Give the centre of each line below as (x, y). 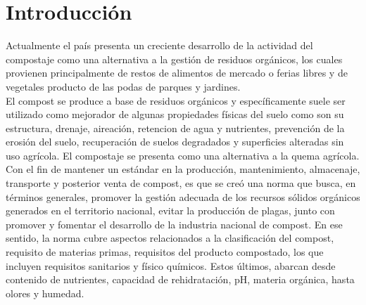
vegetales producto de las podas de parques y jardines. (123, 86)
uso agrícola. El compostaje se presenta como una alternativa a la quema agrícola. (183, 155)
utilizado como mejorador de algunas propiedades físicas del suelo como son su (175, 114)
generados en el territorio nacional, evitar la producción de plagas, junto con (170, 210)
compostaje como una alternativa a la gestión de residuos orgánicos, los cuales (174, 59)
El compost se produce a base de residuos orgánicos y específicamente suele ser (176, 100)
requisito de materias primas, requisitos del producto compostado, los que (165, 252)
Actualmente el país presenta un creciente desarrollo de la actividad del (159, 45)
